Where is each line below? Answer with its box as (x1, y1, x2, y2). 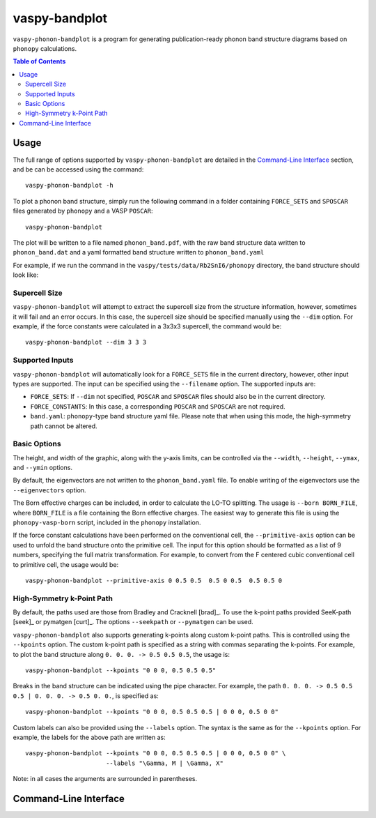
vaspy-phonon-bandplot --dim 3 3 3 (25, 338, 147, 347)
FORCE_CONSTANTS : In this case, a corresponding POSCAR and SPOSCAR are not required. (30, 402, 285, 411)
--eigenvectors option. (13, 485, 86, 494)
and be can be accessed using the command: (13, 165, 144, 174)
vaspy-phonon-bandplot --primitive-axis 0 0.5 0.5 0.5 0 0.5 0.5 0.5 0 (25, 576, 283, 584)
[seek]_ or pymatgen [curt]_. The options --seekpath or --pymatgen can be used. (13, 618, 253, 626)
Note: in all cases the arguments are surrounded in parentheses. (13, 775, 198, 783)
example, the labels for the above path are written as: (13, 733, 166, 741)
